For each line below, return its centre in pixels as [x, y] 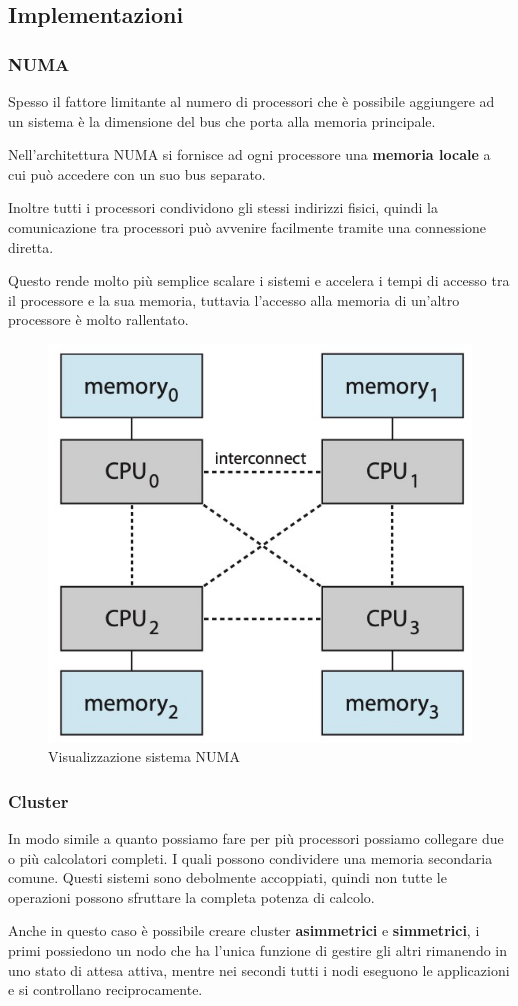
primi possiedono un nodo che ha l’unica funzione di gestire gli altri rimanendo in [257, 950]
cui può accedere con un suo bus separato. [137, 173]
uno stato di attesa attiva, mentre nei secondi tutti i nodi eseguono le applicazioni [259, 969]
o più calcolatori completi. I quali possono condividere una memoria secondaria [250, 857]
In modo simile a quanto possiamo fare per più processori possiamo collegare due [256, 838]
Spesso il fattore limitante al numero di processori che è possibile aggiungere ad [251, 101]
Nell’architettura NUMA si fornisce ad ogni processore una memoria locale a [249, 154]
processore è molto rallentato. [98, 319]
